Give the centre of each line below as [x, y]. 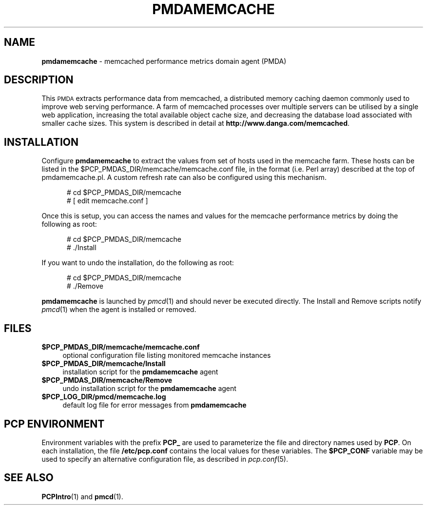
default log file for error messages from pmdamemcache [155, 405]
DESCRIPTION [39, 80]
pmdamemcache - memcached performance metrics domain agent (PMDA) [164, 61]
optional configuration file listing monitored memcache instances [167, 355]
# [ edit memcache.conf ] [107, 201]
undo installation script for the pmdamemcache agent [149, 389]
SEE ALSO [29, 478]
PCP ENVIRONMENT [54, 424]
